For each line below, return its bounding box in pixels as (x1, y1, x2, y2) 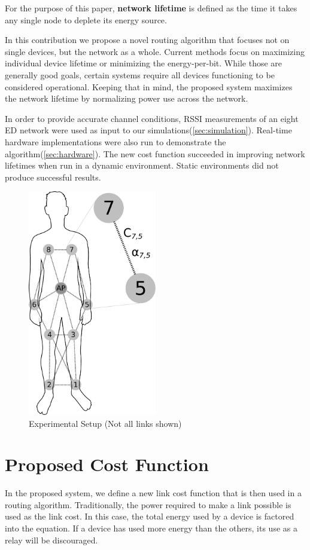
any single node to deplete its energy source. (5, 13, 167, 26)
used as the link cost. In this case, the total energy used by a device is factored (5, 510, 294, 522)
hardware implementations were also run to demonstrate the (5, 135, 226, 148)
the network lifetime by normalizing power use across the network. (5, 92, 248, 105)
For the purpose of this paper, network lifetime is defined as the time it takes (5, 2, 297, 14)
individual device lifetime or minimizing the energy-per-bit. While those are (5, 57, 282, 69)
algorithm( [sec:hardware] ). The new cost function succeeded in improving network (5, 147, 305, 160)
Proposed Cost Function (5, 452, 209, 476)
